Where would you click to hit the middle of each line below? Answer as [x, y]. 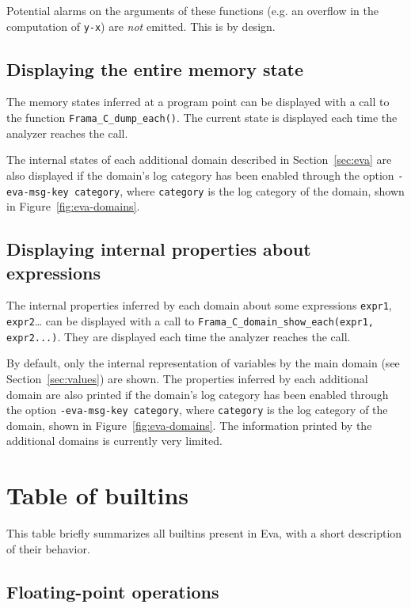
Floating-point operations [113, 591]
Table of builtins [98, 495]
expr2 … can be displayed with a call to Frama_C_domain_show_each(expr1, [190, 321]
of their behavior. [48, 548]
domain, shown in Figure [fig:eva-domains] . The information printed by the [189, 425]
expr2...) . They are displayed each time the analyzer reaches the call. [179, 336]
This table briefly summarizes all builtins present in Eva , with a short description [204, 533]
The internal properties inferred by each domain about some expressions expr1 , [199, 305]
